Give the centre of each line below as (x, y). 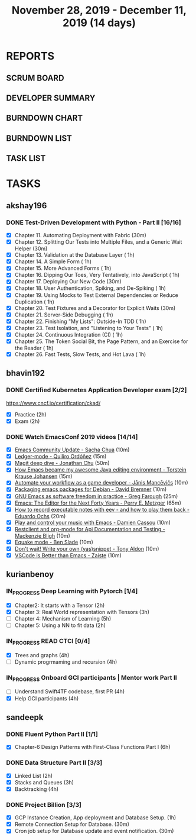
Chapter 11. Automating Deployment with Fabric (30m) (80, 235)
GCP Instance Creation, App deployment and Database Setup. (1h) (95, 818)
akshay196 (27, 206)
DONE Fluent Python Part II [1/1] (52, 734)
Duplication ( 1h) (35, 302)
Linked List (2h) (34, 776)
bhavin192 (26, 373)
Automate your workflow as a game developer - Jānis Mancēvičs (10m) (101, 483)
